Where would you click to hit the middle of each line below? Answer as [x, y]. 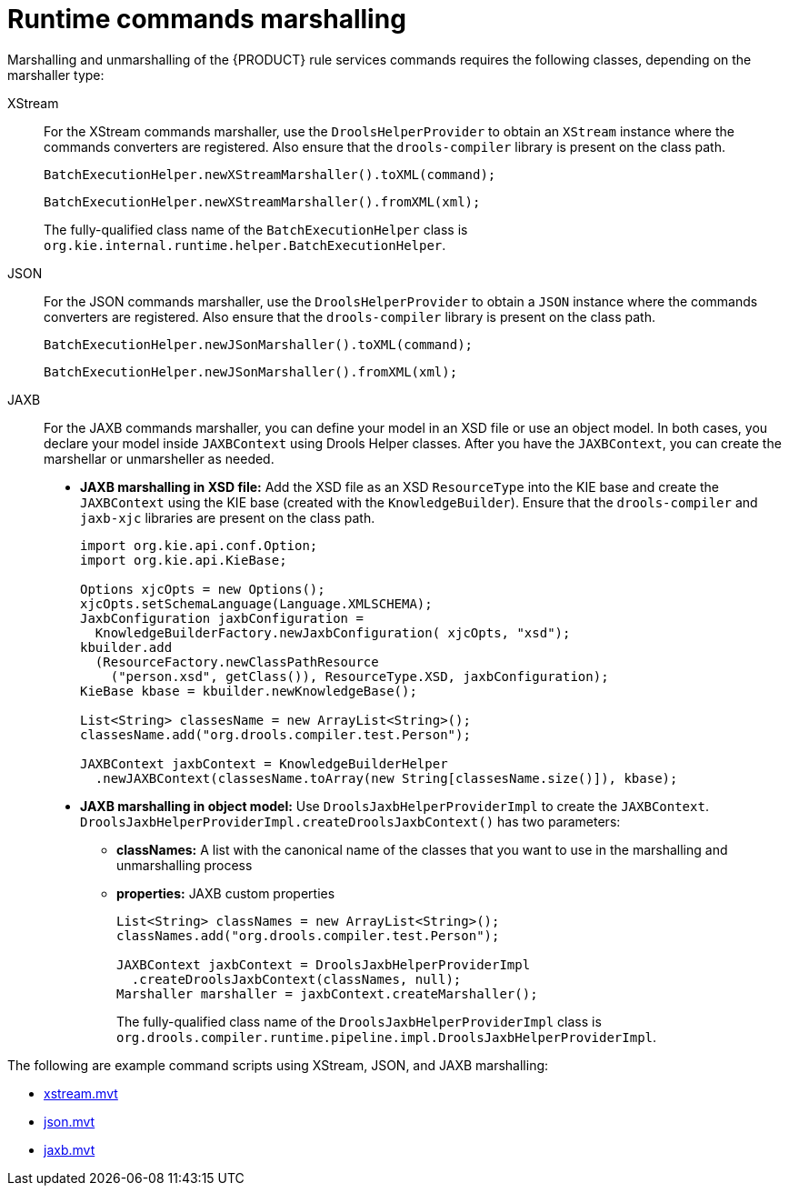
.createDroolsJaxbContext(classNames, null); [296, 979]
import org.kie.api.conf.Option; [199, 545]
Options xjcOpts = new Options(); [203, 589]
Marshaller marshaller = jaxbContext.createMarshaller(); [327, 993]
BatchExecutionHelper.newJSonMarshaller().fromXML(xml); [251, 371]
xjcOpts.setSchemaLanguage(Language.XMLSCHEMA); [256, 603]
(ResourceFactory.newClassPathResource [237, 662]
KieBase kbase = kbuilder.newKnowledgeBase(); [249, 691]
